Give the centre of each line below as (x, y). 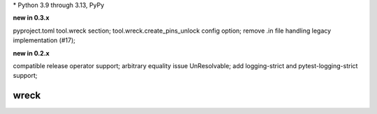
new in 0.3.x (31, 18)
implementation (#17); (44, 40)
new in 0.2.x (31, 53)
